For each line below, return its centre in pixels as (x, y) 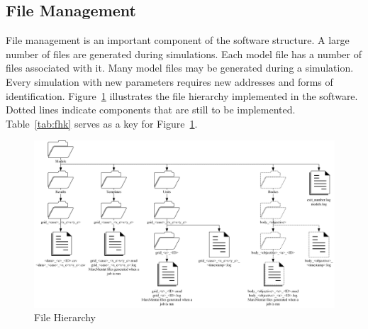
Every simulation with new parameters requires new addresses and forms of (169, 81)
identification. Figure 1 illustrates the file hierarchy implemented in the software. (182, 95)
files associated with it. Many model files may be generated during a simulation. (180, 68)
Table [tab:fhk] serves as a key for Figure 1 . (102, 123)
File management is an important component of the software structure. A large (178, 40)
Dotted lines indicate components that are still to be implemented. (151, 110)
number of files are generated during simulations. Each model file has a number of (184, 54)
